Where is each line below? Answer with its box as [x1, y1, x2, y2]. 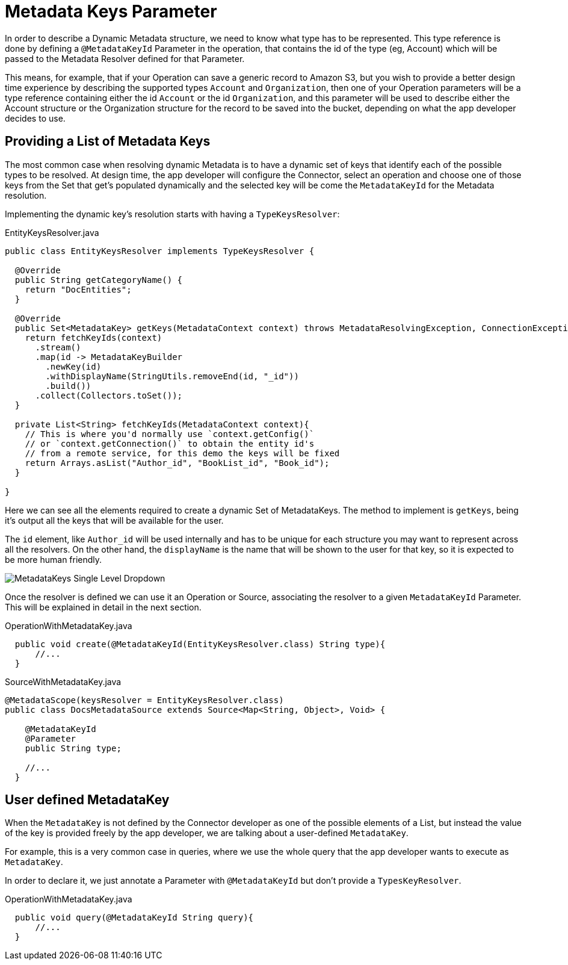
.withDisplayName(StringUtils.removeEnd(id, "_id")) [45, 371, 299, 381]
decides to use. [5, 113, 66, 123]
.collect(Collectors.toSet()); [35, 390, 183, 400]
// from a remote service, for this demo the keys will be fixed [25, 448, 340, 458]
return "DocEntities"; [25, 284, 132, 294]
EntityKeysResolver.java [5, 227, 99, 238]
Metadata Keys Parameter [5, 1, 217, 22]
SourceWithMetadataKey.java [5, 676, 122, 687]
